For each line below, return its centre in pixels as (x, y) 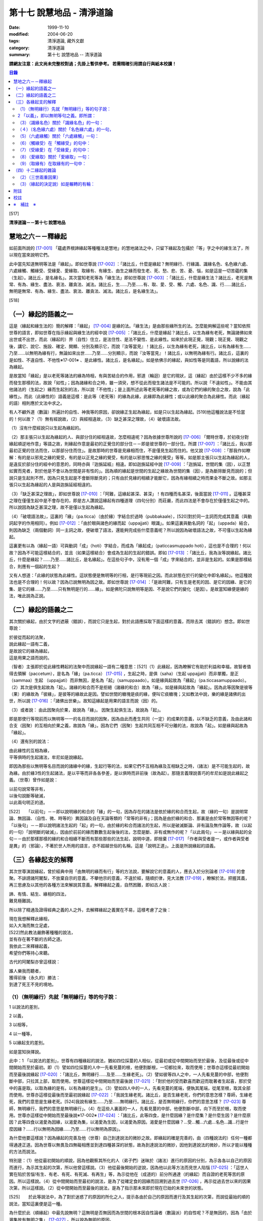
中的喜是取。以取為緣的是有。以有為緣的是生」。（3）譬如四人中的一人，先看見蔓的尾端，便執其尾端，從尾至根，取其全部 (130, 1088)
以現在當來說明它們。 (30, 255)
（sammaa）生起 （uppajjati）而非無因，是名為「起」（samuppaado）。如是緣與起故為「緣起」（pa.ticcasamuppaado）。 (129, 680)
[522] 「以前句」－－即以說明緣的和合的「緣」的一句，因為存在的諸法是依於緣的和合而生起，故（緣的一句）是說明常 (129, 811)
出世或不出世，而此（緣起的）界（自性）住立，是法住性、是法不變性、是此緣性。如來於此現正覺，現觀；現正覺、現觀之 (128, 339)
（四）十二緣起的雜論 (35, 170)
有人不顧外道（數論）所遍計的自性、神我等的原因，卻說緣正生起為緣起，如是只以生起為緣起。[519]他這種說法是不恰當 (127, 412)
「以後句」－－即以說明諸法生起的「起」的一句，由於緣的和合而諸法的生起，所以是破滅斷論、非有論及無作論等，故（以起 (131, 825)
